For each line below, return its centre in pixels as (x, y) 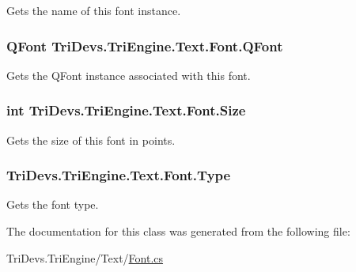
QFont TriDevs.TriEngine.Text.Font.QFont (145, 45)
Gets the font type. (53, 204)
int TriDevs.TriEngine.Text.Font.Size (126, 110)
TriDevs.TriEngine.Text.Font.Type (119, 175)
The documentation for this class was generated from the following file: (178, 231)
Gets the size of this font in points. (91, 140)
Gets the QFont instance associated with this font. (129, 75)
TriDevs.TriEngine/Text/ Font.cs (85, 257)
